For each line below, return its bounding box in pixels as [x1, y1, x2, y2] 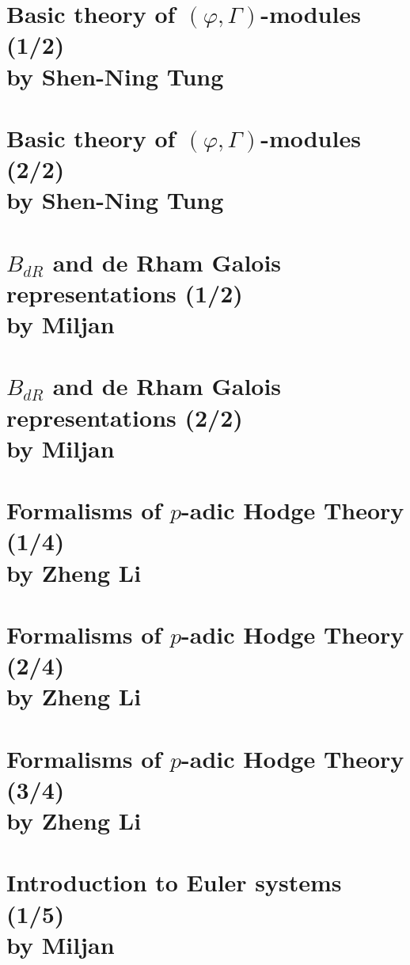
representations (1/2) [6, 276, 243, 309]
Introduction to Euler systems [6, 866, 342, 899]
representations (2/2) [6, 401, 243, 433]
